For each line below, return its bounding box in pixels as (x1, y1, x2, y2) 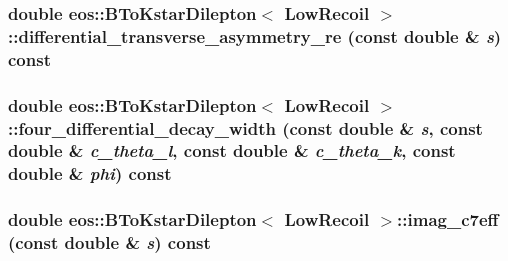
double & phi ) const (8, 161, 172, 186)
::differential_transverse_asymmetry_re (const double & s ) (8, 23, 502, 48)
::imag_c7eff (397, 207, 499, 232)
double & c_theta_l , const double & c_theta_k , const (8, 138, 456, 163)
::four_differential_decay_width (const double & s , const (8, 115, 483, 140)
